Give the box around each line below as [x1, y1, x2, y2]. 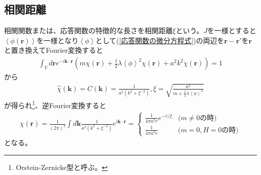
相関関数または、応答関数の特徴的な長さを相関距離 [4, 25, 173, 36]
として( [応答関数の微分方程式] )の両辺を [95, 35, 224, 45]
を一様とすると [207, 25, 256, 36]
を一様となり [36, 35, 79, 45]
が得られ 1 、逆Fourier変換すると [4, 99, 106, 110]
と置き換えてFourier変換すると [4, 45, 103, 55]
